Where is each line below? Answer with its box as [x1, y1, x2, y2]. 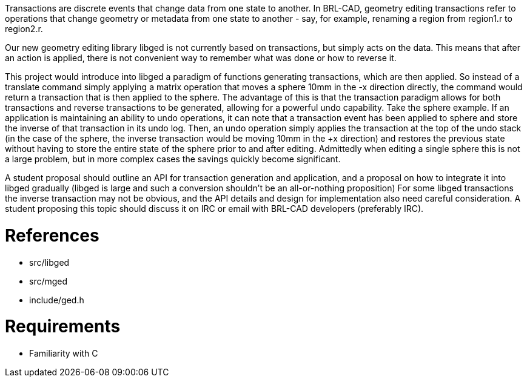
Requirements [5, 316, 121, 337]
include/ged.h [29, 294, 84, 305]
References [5, 225, 99, 246]
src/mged [29, 275, 68, 286]
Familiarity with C [29, 348, 98, 358]
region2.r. [5, 24, 43, 34]
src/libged [29, 257, 70, 268]
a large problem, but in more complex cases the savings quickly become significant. [5, 154, 341, 164]
